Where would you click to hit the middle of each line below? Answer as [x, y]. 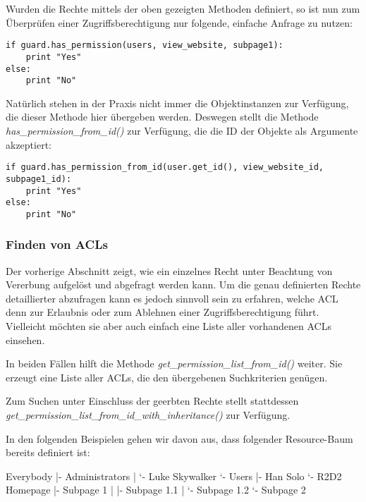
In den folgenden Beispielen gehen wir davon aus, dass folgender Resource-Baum [179, 438]
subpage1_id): [39, 179]
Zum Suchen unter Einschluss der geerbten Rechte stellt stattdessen [152, 401]
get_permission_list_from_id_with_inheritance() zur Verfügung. [148, 415]
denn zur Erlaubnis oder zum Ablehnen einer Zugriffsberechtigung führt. [163, 312]
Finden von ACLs [57, 244]
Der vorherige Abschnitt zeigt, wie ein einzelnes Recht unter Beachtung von [169, 270]
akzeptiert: [29, 144]
